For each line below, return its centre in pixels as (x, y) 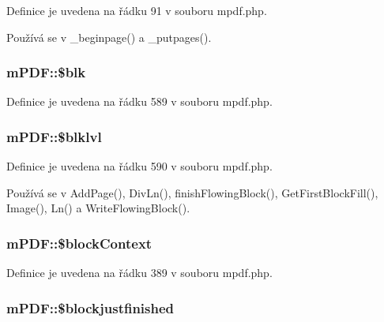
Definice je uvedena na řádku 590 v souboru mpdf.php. (139, 166)
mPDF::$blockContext (79, 243)
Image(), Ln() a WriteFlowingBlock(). (98, 208)
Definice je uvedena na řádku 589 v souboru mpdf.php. (139, 101)
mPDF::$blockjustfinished (90, 307)
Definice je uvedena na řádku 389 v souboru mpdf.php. (139, 273)
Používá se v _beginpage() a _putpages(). (109, 37)
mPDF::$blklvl (54, 136)
